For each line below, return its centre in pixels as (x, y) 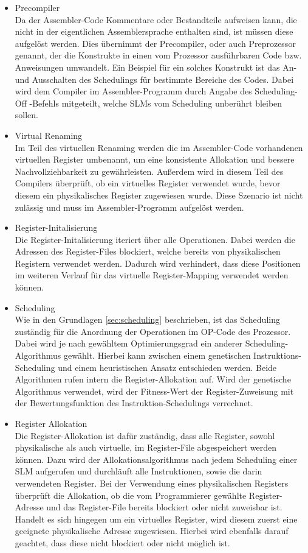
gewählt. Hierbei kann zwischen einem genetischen (157, 355)
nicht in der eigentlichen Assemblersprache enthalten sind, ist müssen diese (154, 31)
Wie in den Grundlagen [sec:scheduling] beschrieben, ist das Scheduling (147, 319)
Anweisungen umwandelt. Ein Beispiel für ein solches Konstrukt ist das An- (156, 67)
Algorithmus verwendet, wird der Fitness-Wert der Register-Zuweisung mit (154, 391)
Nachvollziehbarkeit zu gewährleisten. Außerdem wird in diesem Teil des (149, 171)
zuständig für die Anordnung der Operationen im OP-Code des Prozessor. (153, 331)
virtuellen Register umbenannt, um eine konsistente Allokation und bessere (155, 159)
